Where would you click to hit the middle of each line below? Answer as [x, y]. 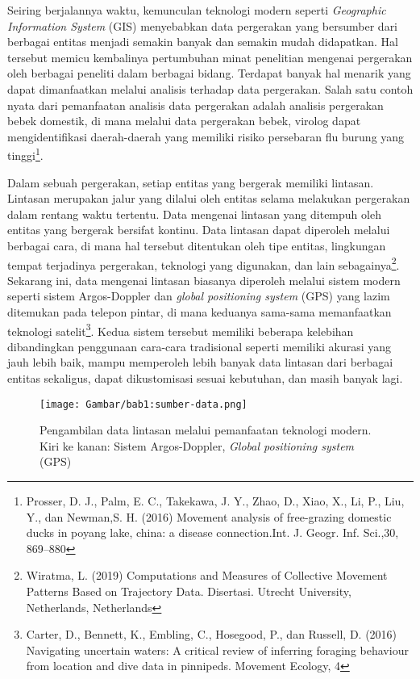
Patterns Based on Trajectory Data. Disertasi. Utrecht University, [189, 591]
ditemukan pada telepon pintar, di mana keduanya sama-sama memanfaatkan [200, 312]
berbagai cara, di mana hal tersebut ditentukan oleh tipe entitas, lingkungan [197, 245]
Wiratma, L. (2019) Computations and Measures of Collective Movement [207, 575]
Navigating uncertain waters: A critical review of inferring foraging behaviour [217, 650]
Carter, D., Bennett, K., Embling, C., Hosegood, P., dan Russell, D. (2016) [212, 634]
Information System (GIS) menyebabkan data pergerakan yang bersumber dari [203, 25]
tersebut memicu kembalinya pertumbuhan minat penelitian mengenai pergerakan [210, 57]
